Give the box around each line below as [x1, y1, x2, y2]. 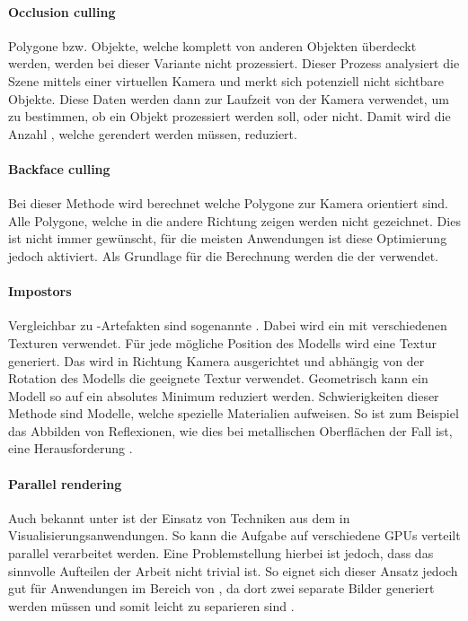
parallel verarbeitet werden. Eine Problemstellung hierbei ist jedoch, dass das [8, 544, 434, 563]
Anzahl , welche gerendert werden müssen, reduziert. [8, 124, 297, 143]
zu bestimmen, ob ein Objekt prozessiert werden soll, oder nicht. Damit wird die [8, 107, 451, 126]
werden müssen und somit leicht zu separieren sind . [8, 596, 295, 615]
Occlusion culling [8, 2, 116, 21]
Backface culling [8, 159, 110, 178]
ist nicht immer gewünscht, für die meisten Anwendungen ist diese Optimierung [8, 229, 447, 248]
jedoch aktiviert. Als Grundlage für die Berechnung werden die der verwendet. [8, 246, 438, 265]
